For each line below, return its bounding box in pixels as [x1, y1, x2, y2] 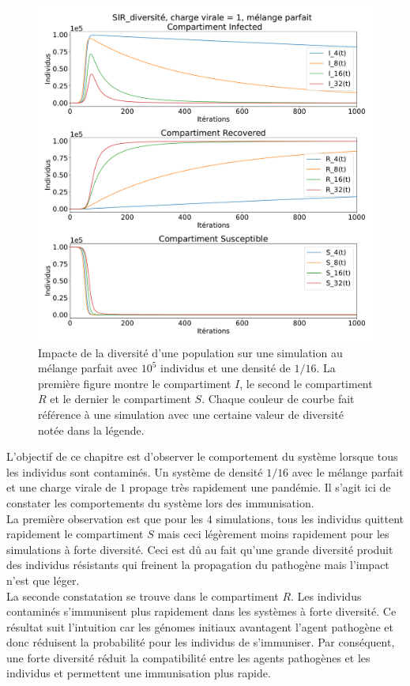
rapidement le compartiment [6, 526, 144, 542]
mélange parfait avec [38, 360, 138, 376]
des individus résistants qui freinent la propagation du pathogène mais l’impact [6, 556, 389, 573]
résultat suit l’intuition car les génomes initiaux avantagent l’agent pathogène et [6, 618, 393, 635]
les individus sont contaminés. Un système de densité [6, 463, 263, 480]
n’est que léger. [6, 571, 80, 588]
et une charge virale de [6, 479, 117, 496]
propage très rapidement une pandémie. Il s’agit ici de [129, 479, 391, 496]
